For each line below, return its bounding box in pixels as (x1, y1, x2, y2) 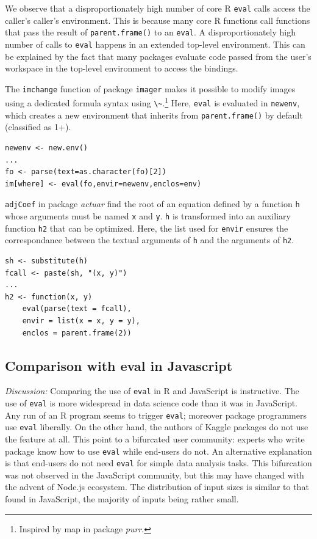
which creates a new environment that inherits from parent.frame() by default (5, 108, 303, 121)
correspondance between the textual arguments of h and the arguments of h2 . (5, 233, 294, 246)
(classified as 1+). (5, 120, 71, 133)
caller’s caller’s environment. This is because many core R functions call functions (5, 13, 310, 26)
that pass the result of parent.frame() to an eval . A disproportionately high (5, 26, 296, 38)
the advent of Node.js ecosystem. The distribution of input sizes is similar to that (5, 480, 309, 493)
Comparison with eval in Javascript (5, 356, 233, 375)
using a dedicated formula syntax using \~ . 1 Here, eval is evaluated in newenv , (5, 95, 300, 109)
